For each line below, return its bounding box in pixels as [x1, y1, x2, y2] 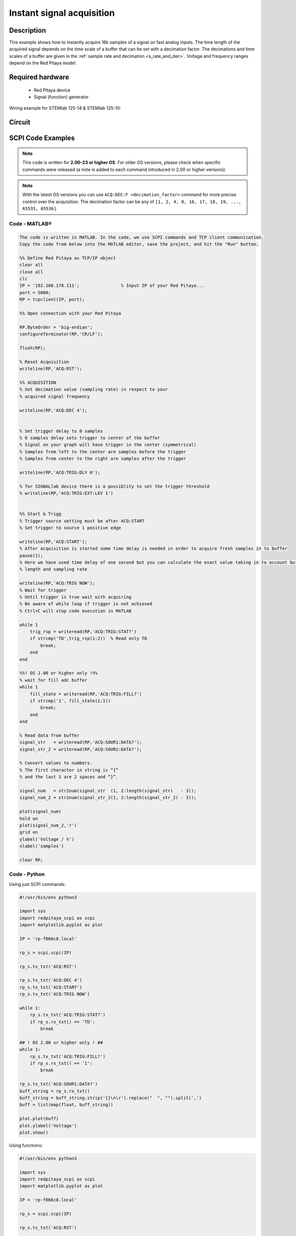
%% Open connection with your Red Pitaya [19, 310, 121, 316]
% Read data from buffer [19, 732, 80, 738]
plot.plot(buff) [19, 1116, 59, 1122]
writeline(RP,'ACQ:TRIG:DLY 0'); [19, 470, 101, 476]
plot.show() [19, 1130, 49, 1135]
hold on [19, 816, 38, 821]
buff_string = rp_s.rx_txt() [19, 1088, 90, 1094]
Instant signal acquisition [9, 7, 115, 18]
